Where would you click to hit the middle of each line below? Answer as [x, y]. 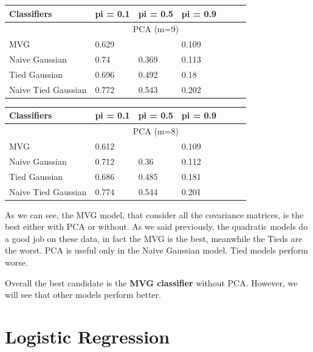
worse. [16, 262]
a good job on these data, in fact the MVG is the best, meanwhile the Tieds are [154, 238]
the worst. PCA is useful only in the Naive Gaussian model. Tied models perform [157, 250]
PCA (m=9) [156, 29]
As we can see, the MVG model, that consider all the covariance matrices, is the [154, 214]
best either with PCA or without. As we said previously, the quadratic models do [156, 226]
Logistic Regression [88, 336]
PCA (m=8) [156, 131]
